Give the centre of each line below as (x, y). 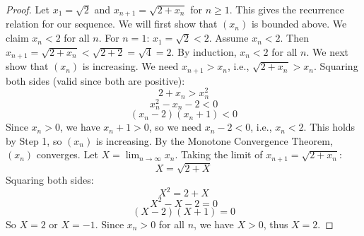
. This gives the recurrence (287, 9)
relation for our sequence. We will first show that (112, 24)
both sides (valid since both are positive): (95, 80)
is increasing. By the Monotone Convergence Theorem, (214, 140)
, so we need (175, 127)
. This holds (329, 127)
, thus (276, 224)
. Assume (229, 38)
